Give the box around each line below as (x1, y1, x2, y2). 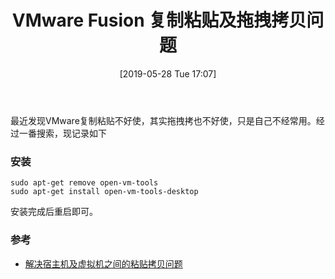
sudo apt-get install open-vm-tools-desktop (10, 187, 199, 197)
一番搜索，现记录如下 (18, 127, 107, 139)
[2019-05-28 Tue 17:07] (119, 67, 217, 80)
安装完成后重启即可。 (10, 206, 98, 218)
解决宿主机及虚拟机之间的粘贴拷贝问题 (24, 257, 183, 270)
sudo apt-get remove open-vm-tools (10, 178, 159, 188)
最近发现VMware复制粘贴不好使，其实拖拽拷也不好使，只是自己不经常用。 (10, 114, 317, 126)
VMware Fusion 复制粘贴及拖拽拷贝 (11, 9, 307, 32)
